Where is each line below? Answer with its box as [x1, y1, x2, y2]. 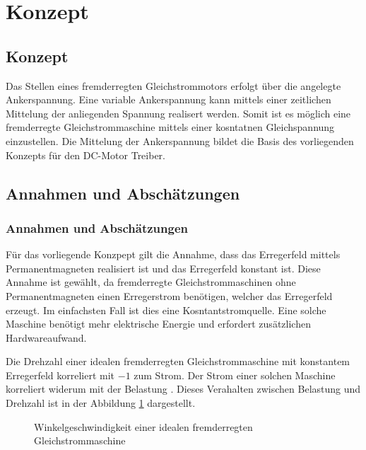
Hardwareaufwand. [6, 330, 87, 345]
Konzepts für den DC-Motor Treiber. [6, 147, 166, 162]
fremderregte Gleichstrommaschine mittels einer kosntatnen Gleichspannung [6, 120, 335, 134]
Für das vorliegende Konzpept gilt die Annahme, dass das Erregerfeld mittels [6, 247, 341, 262]
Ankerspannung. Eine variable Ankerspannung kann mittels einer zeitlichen [6, 92, 331, 107]
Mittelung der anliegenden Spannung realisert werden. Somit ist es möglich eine [6, 105, 351, 120]
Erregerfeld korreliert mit [6, 367, 115, 382]
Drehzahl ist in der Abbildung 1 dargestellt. [6, 396, 196, 410]
